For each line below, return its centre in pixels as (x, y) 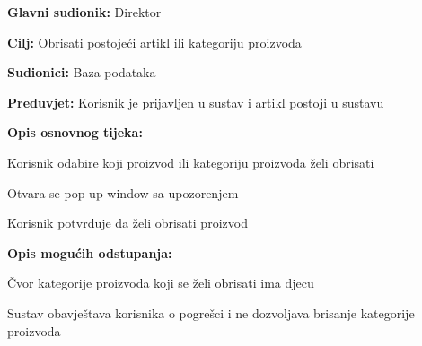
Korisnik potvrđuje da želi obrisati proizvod (127, 223)
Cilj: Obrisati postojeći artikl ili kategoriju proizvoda (154, 42)
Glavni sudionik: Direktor (84, 12)
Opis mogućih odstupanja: (90, 252)
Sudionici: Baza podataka (82, 72)
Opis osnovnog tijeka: (75, 132)
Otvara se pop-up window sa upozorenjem (123, 192)
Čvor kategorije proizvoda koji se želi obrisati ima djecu (161, 283)
